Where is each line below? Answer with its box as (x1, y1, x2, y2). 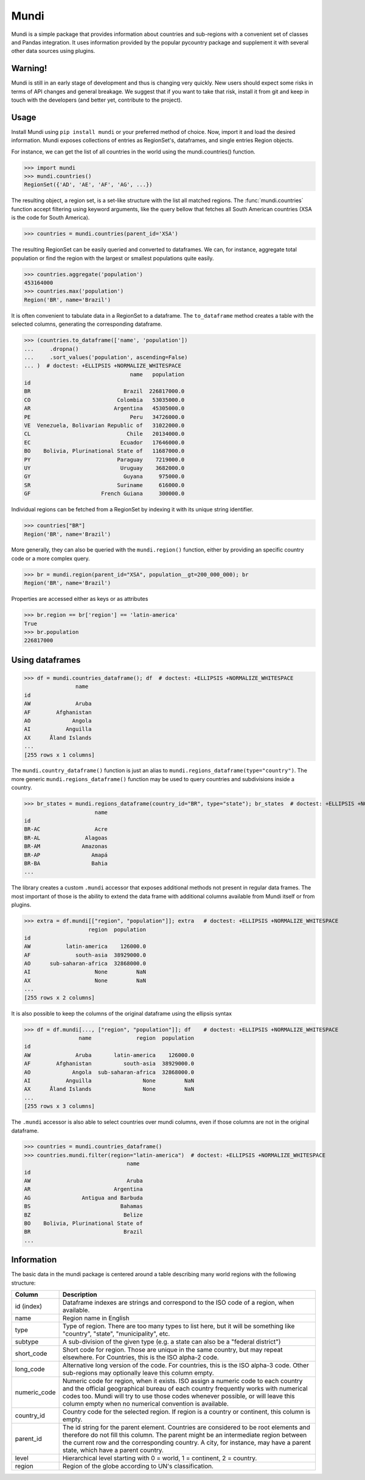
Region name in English (62, 1314, 130, 1322)
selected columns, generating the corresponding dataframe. (11, 320, 162, 328)
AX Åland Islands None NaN (24, 1085, 195, 1093)
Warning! (11, 63, 47, 74)
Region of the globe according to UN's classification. (62, 1462, 214, 1470)
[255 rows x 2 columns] (24, 994, 96, 1001)
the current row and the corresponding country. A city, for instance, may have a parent (62, 1439, 311, 1447)
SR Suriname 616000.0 (24, 482, 185, 488)
